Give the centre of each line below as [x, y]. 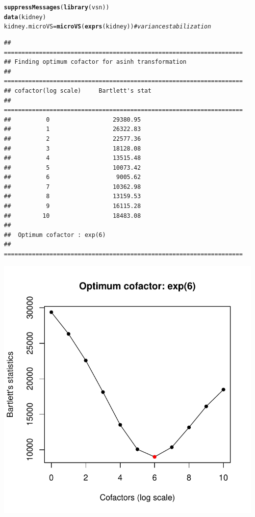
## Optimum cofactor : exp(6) [55, 235]
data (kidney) [25, 17]
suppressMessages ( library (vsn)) [57, 7]
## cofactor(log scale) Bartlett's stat [78, 90]
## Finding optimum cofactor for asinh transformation [95, 62]
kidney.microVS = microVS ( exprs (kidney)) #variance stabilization [108, 27]
